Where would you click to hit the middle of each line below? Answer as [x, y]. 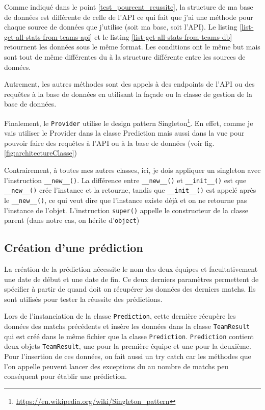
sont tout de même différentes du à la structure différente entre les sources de [125, 56]
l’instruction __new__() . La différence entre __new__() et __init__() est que [125, 180]
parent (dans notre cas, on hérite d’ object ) [72, 220]
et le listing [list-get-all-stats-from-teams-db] [163, 36]
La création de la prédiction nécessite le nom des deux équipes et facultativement [131, 269]
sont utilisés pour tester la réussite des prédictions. [83, 299]
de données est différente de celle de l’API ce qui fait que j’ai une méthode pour [129, 17]
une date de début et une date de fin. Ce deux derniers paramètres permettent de [131, 279]
